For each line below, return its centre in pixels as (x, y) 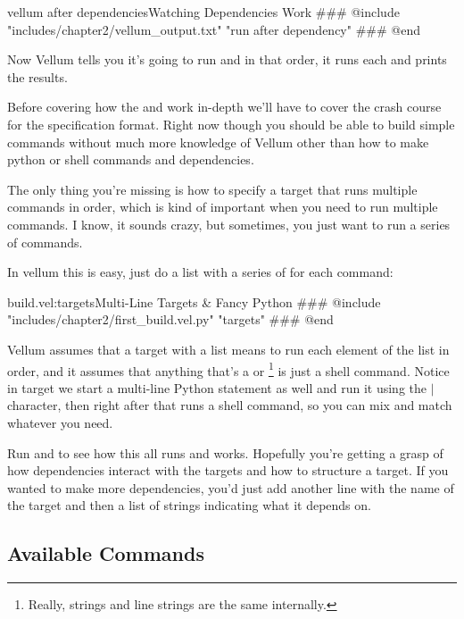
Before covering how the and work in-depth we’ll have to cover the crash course (224, 107)
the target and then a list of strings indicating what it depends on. (189, 505)
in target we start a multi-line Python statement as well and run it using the (217, 387)
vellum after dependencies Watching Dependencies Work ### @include (203, 12)
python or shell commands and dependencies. (131, 159)
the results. (37, 76)
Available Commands (106, 553)
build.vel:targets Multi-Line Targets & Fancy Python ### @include (194, 301)
